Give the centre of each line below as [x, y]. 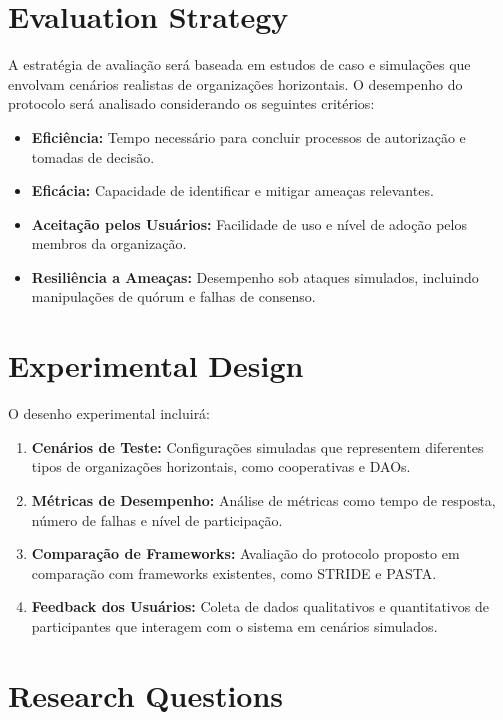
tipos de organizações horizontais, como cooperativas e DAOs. [221, 466]
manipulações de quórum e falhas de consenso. [173, 296]
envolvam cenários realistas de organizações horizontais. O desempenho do [235, 83]
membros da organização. [109, 243]
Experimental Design [156, 365]
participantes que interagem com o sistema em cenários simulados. [234, 625]
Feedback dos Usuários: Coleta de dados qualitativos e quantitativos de [260, 606]
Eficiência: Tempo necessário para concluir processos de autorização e [248, 136]
